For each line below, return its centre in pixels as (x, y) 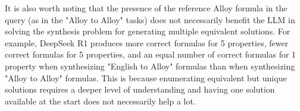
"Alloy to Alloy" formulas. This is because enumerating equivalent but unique (146, 77)
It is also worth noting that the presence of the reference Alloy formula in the (146, 8)
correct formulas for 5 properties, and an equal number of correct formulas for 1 (151, 54)
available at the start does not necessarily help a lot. (100, 101)
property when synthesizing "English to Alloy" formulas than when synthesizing (150, 66)
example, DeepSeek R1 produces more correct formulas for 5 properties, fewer (147, 42)
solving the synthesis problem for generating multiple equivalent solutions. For (148, 31)
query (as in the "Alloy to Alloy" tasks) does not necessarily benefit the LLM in (150, 19)
